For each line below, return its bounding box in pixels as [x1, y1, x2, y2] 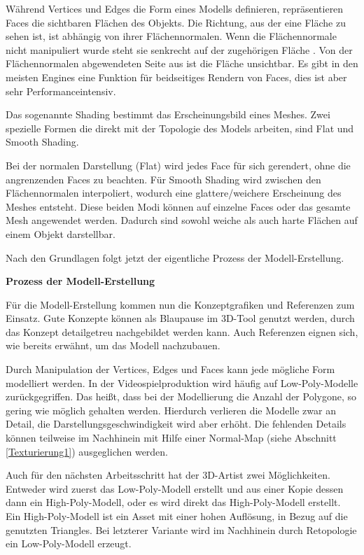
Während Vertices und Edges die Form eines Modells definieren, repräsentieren [6, 1, 344, 15]
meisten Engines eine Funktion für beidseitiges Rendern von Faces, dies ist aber [6, 69, 347, 84]
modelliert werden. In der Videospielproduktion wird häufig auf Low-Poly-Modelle [6, 375, 358, 390]
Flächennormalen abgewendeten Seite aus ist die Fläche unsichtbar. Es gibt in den [6, 56, 358, 71]
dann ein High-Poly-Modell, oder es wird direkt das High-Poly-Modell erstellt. [6, 495, 341, 510]
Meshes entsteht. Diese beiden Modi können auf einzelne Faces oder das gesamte [6, 199, 351, 213]
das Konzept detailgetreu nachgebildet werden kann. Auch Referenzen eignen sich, [6, 324, 358, 339]
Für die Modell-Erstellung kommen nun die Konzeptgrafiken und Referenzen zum [6, 297, 355, 311]
